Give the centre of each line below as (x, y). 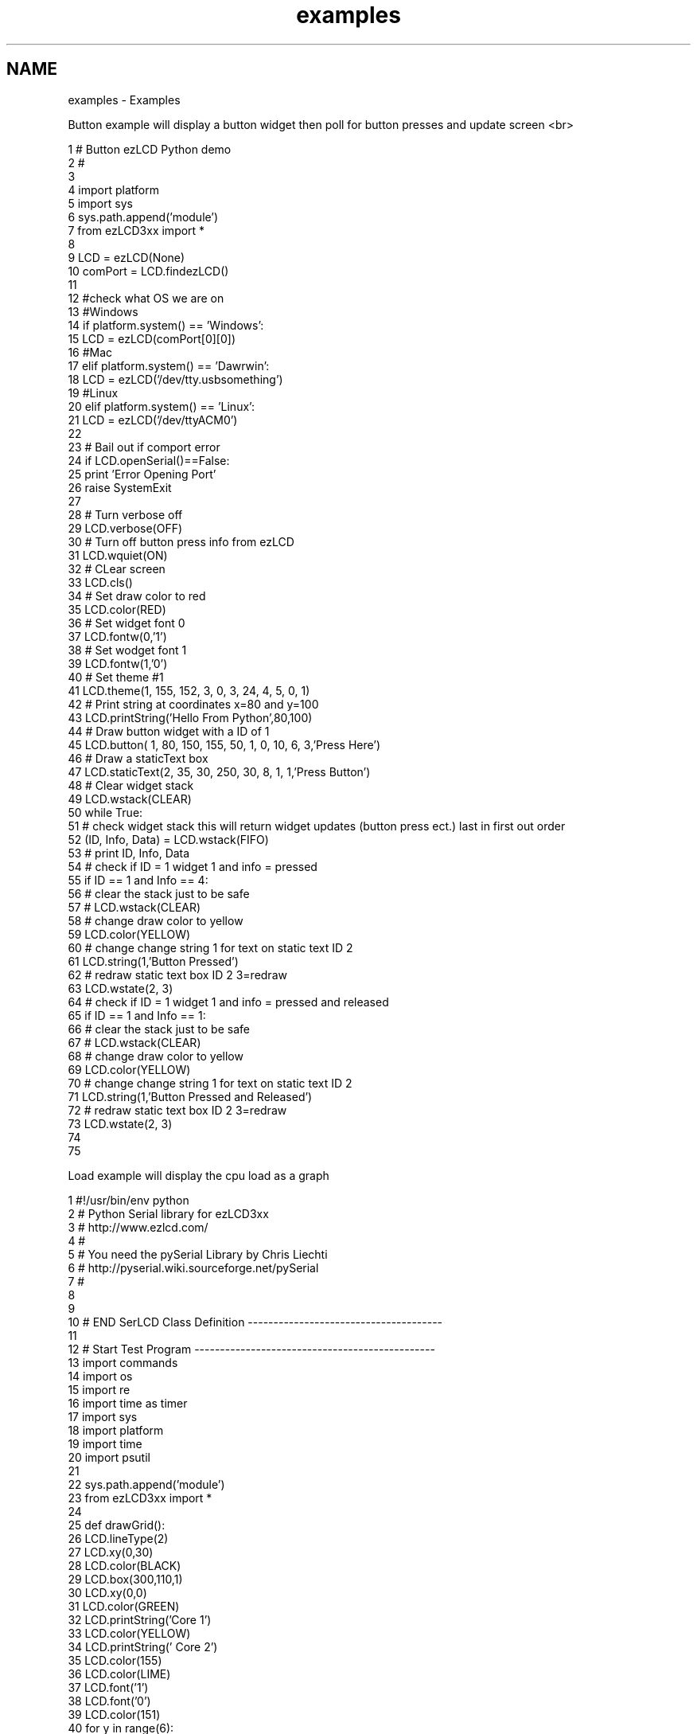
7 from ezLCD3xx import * (136, 230)
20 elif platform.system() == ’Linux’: (161, 406)
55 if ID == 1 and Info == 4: (138, 880)
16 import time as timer (128, 1403)
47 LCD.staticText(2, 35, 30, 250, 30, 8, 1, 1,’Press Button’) (219, 771)
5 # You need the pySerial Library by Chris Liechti (198, 1254)
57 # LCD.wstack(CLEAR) (134, 907)
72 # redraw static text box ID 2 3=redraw (177, 1110)
